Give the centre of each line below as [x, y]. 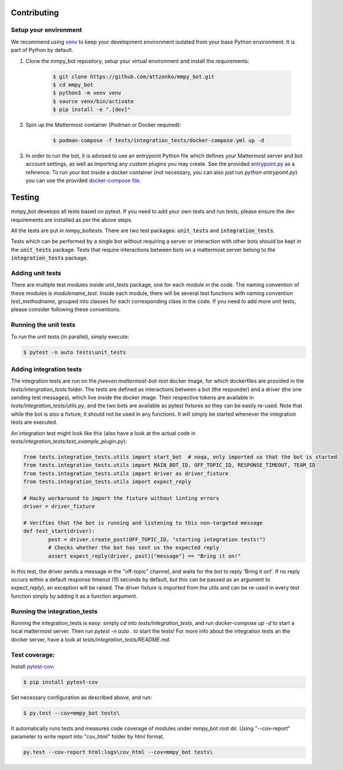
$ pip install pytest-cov [61, 682]
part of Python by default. [42, 50]
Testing [25, 198]
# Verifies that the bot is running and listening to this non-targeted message [143, 523]
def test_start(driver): [59, 531]
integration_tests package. [50, 258]
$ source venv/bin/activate [93, 101]
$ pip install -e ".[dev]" [92, 110]
